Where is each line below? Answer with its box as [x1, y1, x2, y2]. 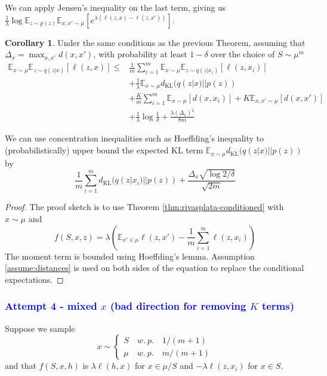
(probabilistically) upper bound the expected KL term [5, 144, 203, 156]
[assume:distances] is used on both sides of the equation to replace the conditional [5, 261, 304, 274]
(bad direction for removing [110, 298, 246, 313]
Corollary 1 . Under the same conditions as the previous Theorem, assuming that [5, 36, 306, 48]
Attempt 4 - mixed [5, 298, 97, 313]
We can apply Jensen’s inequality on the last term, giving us [5, 1, 226, 13]
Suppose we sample [5, 322, 75, 334]
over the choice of [211, 48, 275, 60]
